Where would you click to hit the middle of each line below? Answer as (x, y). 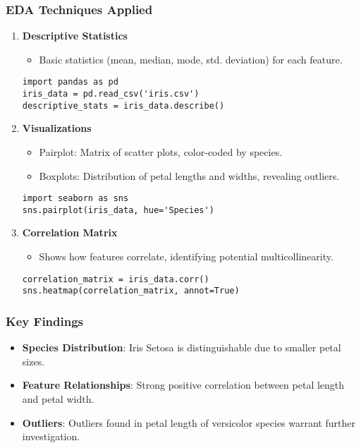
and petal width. (58, 398)
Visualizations (57, 128)
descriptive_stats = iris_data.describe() (123, 105)
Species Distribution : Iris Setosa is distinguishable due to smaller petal (182, 347)
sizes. (33, 361)
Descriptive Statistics (75, 36)
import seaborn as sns (75, 199)
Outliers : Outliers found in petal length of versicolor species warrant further (189, 422)
